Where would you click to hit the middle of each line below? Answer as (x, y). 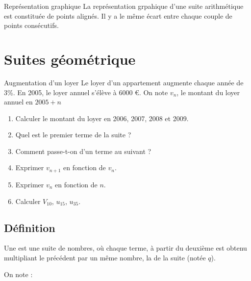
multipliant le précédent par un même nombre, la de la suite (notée (105, 257)
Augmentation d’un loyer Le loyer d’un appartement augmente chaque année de (124, 82)
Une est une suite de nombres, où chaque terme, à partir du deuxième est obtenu (125, 248)
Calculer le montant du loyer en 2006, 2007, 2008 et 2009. (102, 118)
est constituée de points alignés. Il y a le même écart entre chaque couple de (118, 15)
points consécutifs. (31, 25)
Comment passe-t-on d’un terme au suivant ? (83, 151)
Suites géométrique (70, 59)
